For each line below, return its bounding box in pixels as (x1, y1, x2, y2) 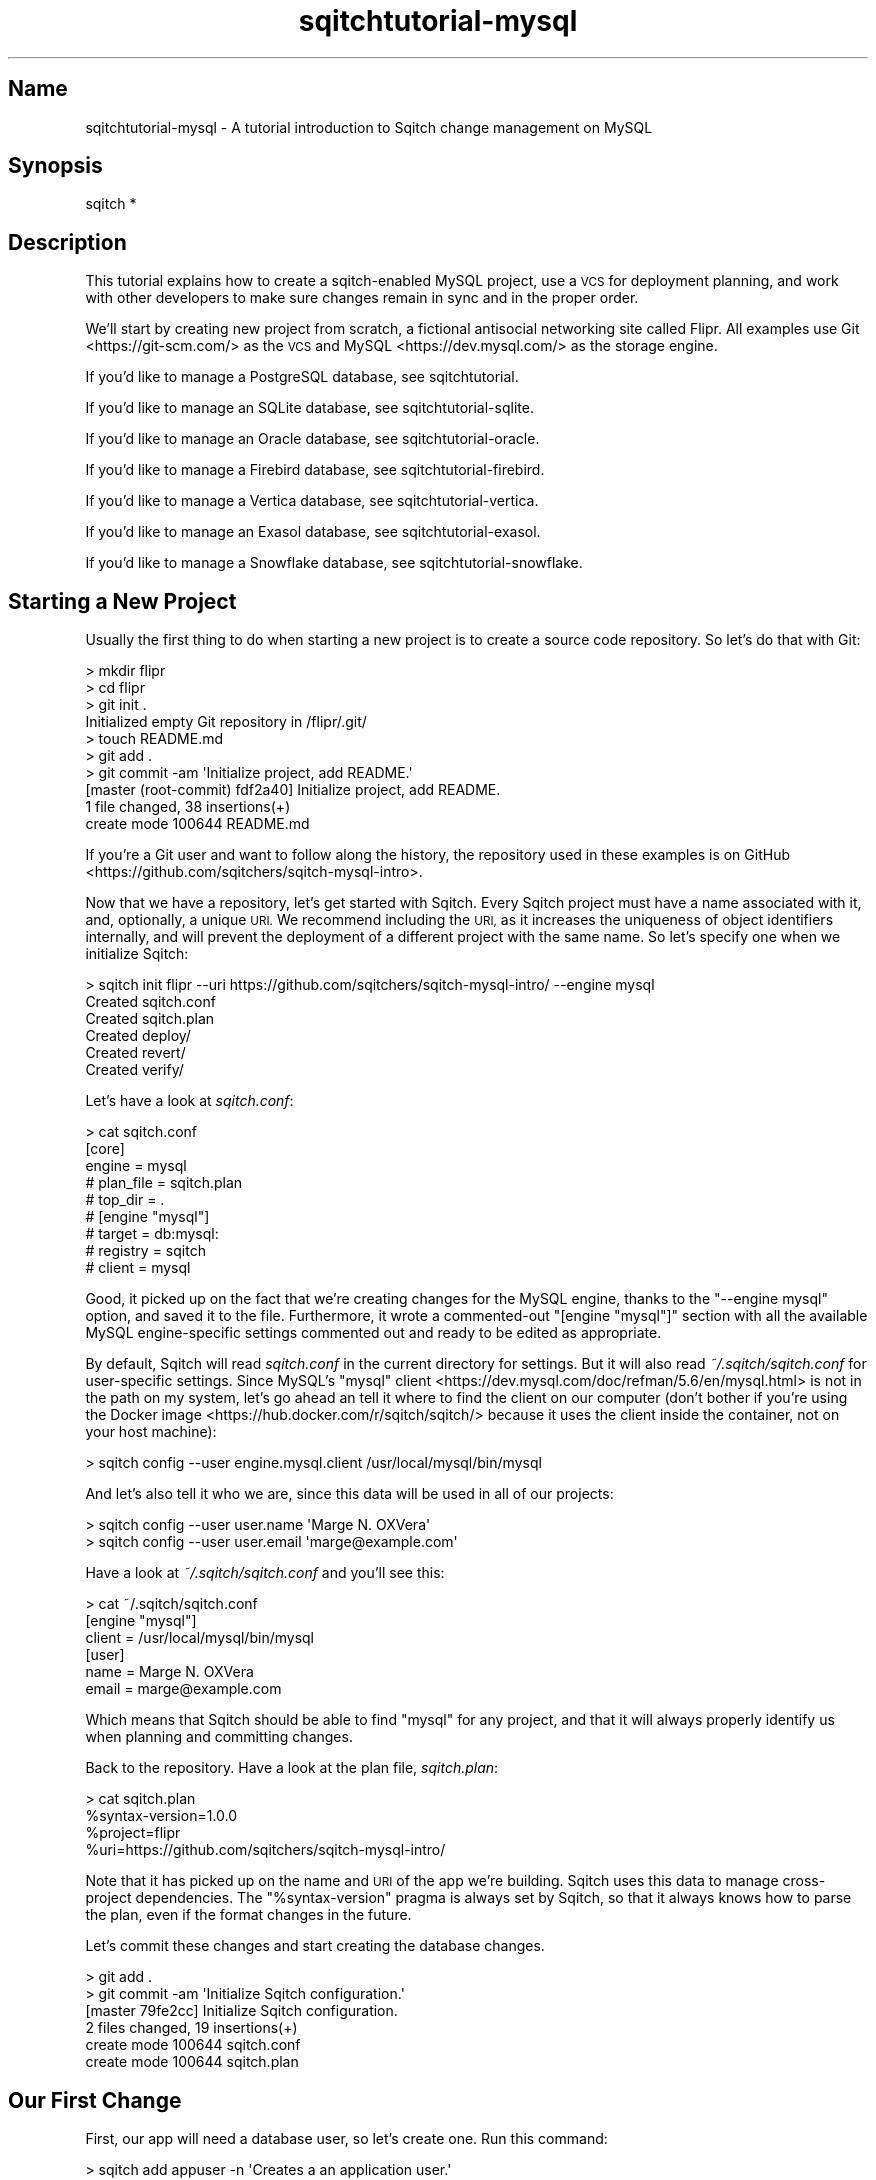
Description (8, 229, 127, 255)
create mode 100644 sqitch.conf (85, 2036, 301, 2054)
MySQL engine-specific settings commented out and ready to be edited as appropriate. (85, 1324, 662, 1342)
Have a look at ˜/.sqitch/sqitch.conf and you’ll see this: (85, 1564, 445, 1582)
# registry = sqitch (85, 1242, 206, 1260)
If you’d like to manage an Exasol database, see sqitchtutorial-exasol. (85, 523, 541, 541)
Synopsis (8, 153, 103, 179)
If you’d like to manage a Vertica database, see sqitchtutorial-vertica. (85, 492, 539, 510)
